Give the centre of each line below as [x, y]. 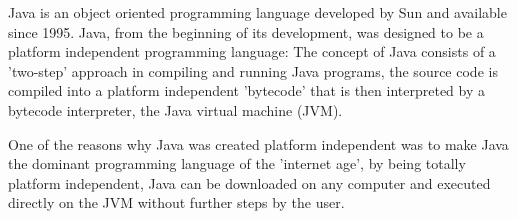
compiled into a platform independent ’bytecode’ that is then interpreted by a [247, 90]
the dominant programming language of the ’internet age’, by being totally [237, 163]
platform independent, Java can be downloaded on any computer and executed [249, 182]
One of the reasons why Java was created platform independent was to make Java [258, 143]
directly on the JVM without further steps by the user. [176, 202]
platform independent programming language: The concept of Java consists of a [252, 51]
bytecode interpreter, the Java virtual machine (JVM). [175, 109]
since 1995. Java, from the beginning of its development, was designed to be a [246, 31]
